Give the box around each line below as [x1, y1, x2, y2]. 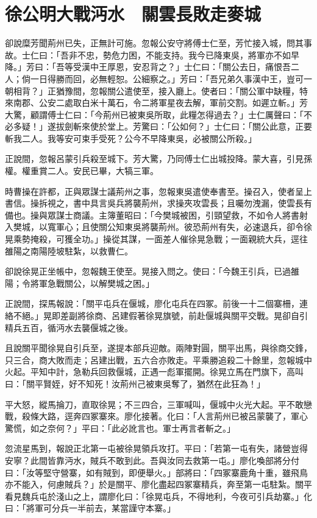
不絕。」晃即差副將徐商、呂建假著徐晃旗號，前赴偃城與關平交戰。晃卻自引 [13, 309, 308, 321]
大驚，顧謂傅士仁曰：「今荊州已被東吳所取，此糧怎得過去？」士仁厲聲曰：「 [5, 108, 304, 121]
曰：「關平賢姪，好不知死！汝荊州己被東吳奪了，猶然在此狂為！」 [5, 377, 265, 390]
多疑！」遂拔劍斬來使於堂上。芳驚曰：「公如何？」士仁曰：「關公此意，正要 [13, 120, 312, 133]
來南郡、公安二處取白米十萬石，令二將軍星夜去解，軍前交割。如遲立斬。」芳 [5, 96, 308, 109]
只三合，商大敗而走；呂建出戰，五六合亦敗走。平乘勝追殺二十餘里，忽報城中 [5, 353, 312, 366]
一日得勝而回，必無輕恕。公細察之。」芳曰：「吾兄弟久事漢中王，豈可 [30, 72, 304, 85]
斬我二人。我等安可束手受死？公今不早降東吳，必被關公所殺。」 [5, 131, 257, 144]
